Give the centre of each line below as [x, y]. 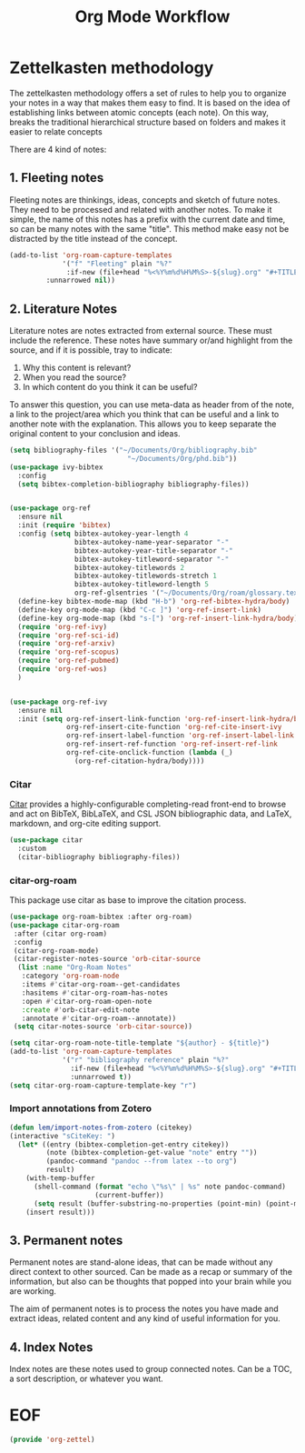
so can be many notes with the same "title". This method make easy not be [149, 228]
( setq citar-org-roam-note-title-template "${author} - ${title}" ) [140, 1043]
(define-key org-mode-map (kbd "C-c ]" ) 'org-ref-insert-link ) [139, 610]
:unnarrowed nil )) [81, 281]
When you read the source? [74, 377]
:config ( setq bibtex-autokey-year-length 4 [103, 534]
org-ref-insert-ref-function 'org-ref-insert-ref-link [172, 744]
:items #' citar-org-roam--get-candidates [101, 985]
